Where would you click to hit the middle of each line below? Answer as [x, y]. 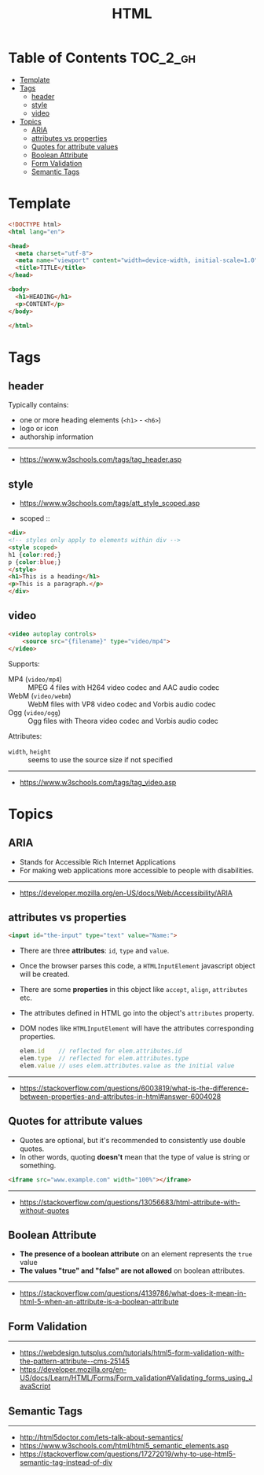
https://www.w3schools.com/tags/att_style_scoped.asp [110, 503]
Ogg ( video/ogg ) [35, 712]
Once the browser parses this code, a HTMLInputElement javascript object [137, 966]
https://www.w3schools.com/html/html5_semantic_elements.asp [124, 1445]
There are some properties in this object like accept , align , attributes [134, 990]
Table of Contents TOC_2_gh [102, 58]
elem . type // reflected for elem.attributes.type [104, 1059]
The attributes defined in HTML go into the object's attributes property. [137, 1013]
